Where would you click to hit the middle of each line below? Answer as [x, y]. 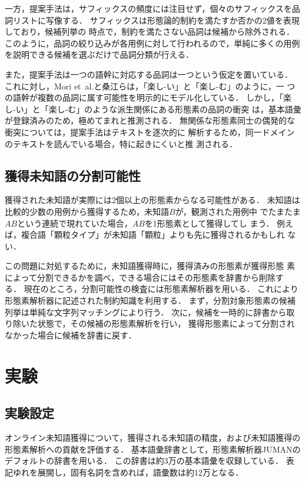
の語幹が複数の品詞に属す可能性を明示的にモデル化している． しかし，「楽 [148, 97]
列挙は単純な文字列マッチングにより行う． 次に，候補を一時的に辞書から [146, 312]
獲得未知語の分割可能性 [73, 175]
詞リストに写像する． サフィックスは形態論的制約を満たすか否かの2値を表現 [152, 20]
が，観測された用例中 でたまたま [238, 211]
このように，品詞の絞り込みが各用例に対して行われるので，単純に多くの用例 [152, 43]
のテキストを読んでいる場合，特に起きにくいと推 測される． [121, 143]
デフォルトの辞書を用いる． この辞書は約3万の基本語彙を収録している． [144, 461]
